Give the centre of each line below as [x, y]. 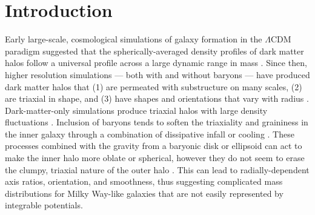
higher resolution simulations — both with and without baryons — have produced [157, 74]
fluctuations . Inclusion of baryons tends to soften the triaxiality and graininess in [157, 122]
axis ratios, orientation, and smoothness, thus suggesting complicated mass [144, 181]
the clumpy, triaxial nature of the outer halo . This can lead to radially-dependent [157, 169]
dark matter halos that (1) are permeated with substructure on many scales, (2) [154, 86]
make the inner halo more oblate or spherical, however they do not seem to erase [155, 158]
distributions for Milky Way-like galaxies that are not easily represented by [144, 193]
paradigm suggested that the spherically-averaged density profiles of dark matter [154, 51]
